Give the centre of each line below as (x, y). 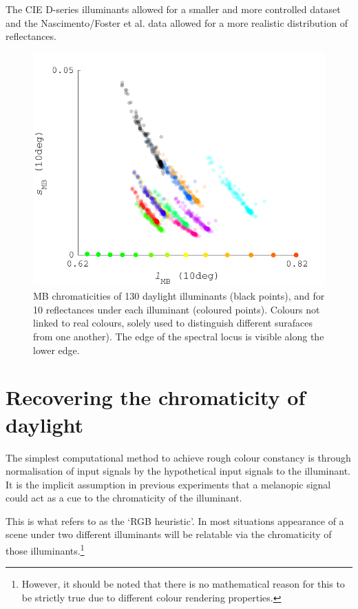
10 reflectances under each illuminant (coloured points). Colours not (177, 309)
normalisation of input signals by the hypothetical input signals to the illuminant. (178, 471)
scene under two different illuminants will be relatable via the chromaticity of (169, 534)
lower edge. (56, 350)
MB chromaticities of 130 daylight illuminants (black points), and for (179, 296)
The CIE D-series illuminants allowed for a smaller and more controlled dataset (173, 9)
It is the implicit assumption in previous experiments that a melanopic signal (168, 484)
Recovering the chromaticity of (156, 397)
